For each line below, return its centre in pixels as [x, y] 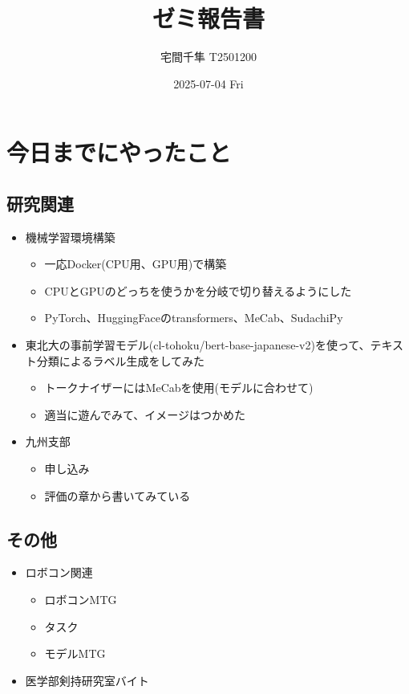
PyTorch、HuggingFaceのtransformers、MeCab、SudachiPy [194, 318]
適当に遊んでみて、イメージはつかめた [145, 414]
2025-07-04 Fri [209, 83]
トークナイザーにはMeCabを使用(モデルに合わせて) [179, 388]
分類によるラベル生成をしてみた [120, 360]
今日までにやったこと [119, 152]
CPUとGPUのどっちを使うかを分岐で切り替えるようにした [198, 290]
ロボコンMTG [81, 600]
